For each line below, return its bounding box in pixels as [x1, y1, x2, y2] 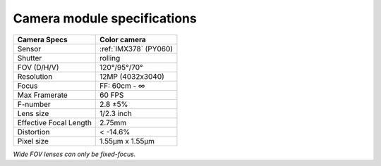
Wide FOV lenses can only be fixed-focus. [13, 150, 136, 158]
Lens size [17, 108, 49, 118]
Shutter [17, 53, 42, 63]
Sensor [17, 44, 42, 53]
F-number [17, 99, 51, 109]
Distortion [17, 127, 50, 136]
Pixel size [17, 136, 49, 146]
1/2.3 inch [99, 108, 132, 118]
